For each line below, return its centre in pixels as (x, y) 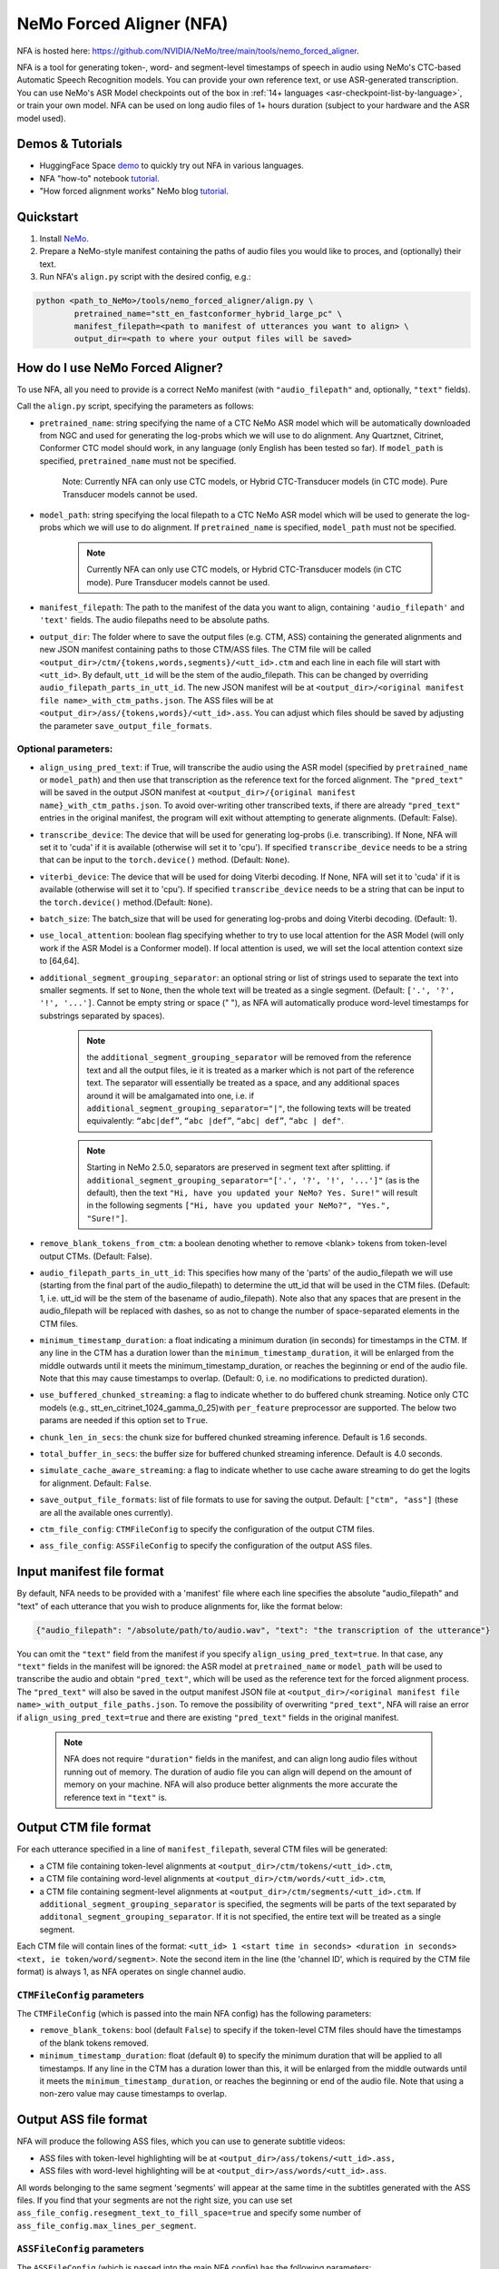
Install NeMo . (64, 239)
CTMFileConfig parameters (80, 1995)
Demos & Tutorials (69, 144)
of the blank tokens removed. (94, 2043)
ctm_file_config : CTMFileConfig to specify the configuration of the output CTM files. (207, 1528)
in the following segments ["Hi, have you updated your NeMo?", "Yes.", (239, 1205)
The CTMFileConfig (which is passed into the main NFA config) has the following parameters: (194, 2014)
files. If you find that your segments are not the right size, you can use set (155, 2200)
